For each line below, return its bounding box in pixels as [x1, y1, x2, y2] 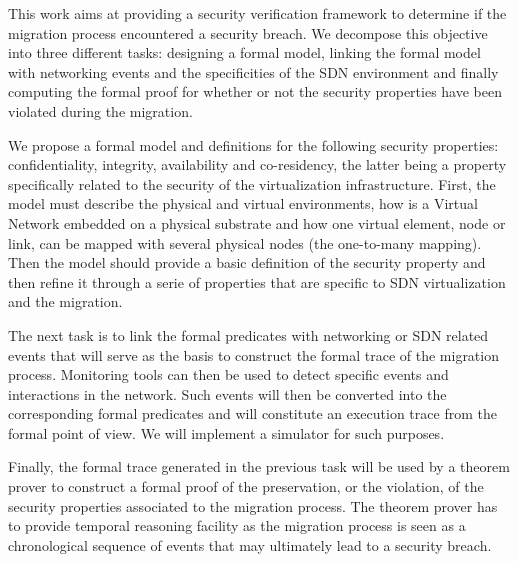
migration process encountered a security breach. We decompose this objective [8, 22, 488, 43]
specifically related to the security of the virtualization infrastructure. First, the [8, 173, 496, 194]
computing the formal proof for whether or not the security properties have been [8, 81, 502, 102]
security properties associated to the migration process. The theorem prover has [8, 495, 498, 516]
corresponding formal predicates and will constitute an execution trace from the [8, 403, 497, 424]
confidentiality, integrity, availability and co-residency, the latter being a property [8, 154, 507, 175]
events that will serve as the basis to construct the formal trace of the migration [8, 344, 499, 365]
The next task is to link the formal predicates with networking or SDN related [8, 324, 489, 345]
